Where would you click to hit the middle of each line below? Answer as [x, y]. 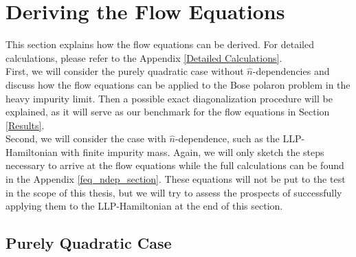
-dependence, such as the [227, 138]
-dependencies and [291, 71]
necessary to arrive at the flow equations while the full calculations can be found [175, 165]
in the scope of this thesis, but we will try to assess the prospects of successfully [174, 192]
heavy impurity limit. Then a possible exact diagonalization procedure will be [169, 98]
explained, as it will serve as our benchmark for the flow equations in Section [168, 112]
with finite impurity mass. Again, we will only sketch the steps [192, 152]
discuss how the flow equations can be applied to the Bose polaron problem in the [178, 84]
